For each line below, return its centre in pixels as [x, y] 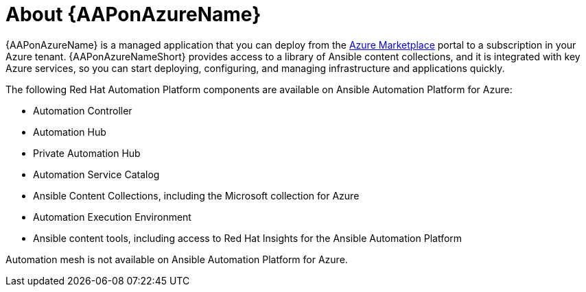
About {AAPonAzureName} [133, 14]
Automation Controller [83, 110]
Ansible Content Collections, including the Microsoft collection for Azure [196, 195]
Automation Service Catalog [96, 174]
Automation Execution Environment [112, 217]
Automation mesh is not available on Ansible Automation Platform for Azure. [177, 259]
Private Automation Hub [87, 153]
